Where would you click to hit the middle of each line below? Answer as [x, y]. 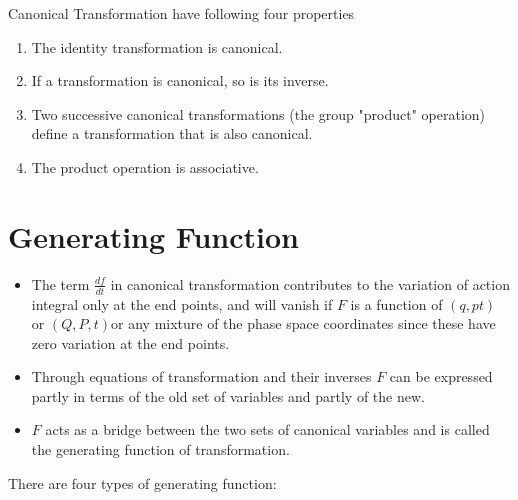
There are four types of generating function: [142, 482]
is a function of [396, 303]
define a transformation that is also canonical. [172, 133]
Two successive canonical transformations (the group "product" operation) [258, 113]
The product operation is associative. [145, 166]
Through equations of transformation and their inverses [201, 376]
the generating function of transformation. [160, 449]
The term [60, 283]
